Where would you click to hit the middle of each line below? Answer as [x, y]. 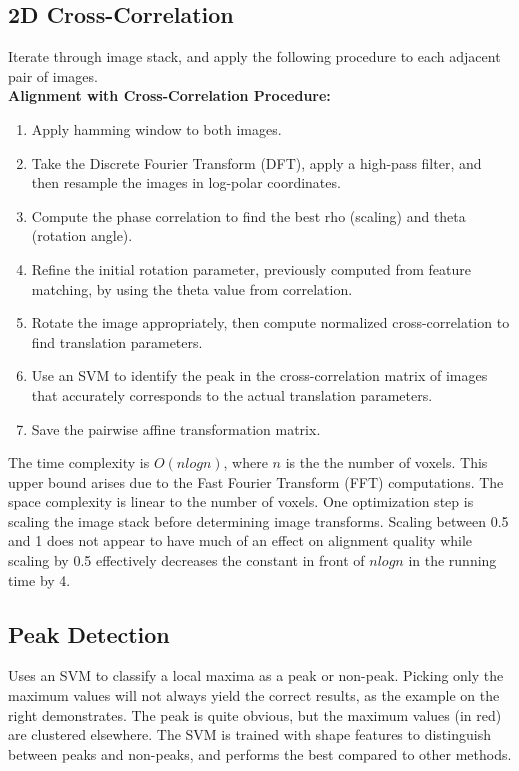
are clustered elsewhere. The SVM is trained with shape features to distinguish [249, 734]
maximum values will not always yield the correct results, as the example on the [254, 695]
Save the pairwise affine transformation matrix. [176, 428]
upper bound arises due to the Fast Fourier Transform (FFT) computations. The [256, 481]
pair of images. [53, 75]
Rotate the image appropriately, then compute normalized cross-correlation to [270, 322]
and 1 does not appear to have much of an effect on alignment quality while [240, 540]
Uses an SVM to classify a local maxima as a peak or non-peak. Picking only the [256, 675]
